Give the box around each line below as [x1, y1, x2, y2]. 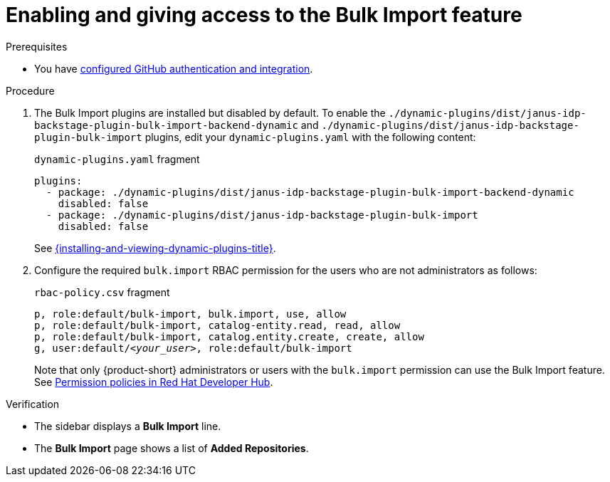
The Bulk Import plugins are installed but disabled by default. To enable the [34, 106, 386, 119]
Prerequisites [6, 40, 68, 53]
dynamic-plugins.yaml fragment [34, 152, 200, 165]
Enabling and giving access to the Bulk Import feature [6, 3, 522, 27]
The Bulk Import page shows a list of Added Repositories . [34, 441, 309, 454]
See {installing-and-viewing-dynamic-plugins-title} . [34, 241, 276, 254]
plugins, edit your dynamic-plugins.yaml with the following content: [144, 130, 476, 143]
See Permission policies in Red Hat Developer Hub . [34, 375, 273, 388]
